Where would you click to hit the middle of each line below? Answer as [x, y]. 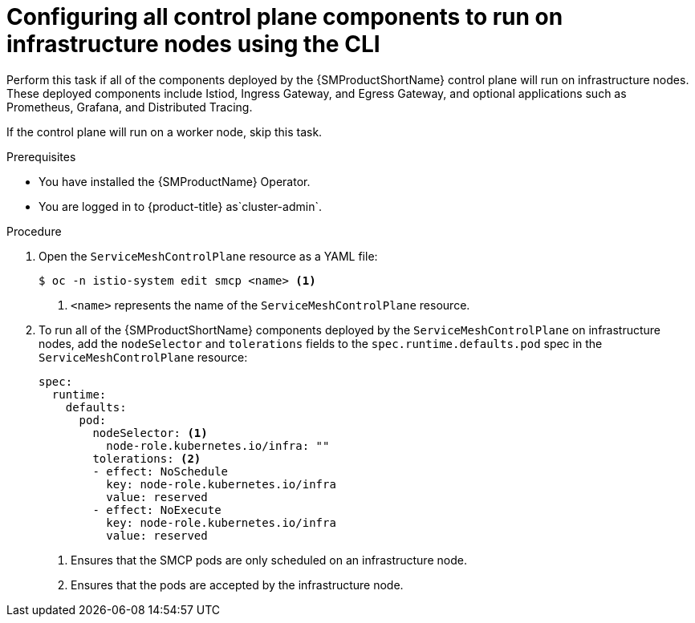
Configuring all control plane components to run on [285, 17]
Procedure [34, 231]
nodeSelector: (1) [150, 433]
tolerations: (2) [147, 458]
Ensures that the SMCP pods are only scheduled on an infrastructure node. [269, 560]
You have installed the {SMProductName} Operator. [175, 181]
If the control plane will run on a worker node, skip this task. [165, 131]
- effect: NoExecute [157, 510]
